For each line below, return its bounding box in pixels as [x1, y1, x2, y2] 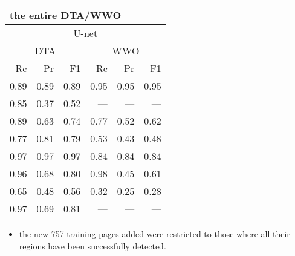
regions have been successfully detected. [19, 239, 166, 252]
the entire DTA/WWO [10, 8, 122, 22]
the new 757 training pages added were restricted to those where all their [19, 228, 290, 240]
